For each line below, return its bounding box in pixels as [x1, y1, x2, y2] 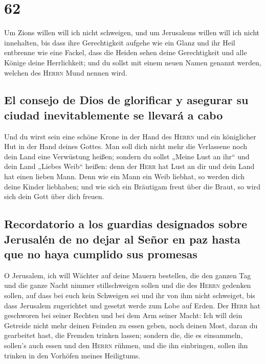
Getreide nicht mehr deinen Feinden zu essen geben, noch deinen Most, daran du [4, 320, 258, 330]
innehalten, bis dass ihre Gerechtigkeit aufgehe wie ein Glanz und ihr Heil [4, 37, 235, 47]
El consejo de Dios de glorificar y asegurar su [4, 92, 249, 108]
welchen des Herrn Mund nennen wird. [4, 67, 127, 78]
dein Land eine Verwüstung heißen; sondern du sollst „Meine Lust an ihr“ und [4, 151, 250, 161]
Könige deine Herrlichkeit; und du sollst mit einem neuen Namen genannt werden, [4, 57, 261, 67]
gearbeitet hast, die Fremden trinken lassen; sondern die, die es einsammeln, [4, 330, 243, 341]
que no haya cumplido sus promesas [4, 246, 197, 262]
